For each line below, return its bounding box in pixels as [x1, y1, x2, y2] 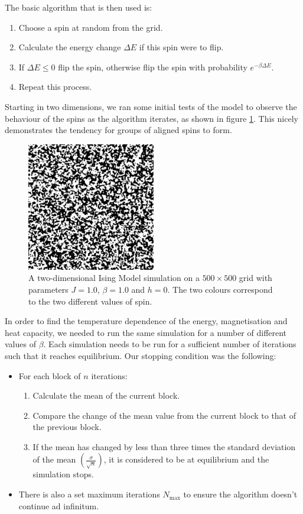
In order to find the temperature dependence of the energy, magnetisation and [5, 315, 288, 327]
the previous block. [32, 421, 102, 433]
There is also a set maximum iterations [18, 488, 160, 500]
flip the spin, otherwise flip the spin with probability [58, 60, 247, 73]
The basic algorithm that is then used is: [5, 1, 152, 13]
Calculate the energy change [18, 41, 121, 53]
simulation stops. [32, 468, 94, 480]
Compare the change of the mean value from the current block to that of [32, 409, 297, 421]
